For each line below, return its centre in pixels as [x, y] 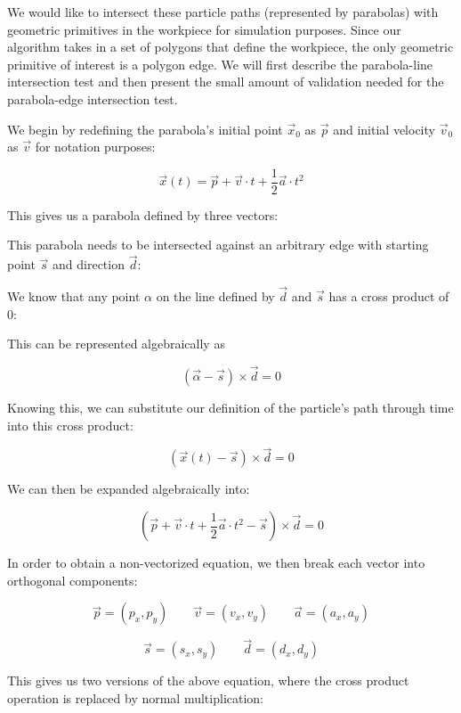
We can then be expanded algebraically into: [129, 489]
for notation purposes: [95, 147]
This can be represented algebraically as [116, 344]
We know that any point [74, 296]
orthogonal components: [73, 580]
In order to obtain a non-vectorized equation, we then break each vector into [216, 563]
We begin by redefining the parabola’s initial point [145, 129]
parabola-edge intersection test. [93, 98]
